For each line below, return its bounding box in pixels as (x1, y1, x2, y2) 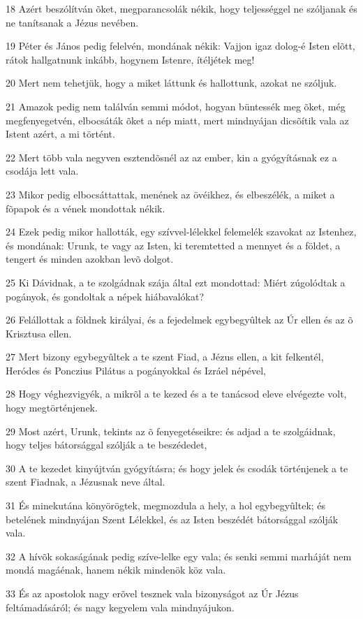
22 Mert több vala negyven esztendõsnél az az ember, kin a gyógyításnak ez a (6, 150, 337, 164)
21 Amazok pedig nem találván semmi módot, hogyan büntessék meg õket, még (6, 99, 346, 113)
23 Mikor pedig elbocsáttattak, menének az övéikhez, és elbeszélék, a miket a (6, 187, 335, 201)
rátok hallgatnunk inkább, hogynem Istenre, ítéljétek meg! (6, 52, 255, 66)
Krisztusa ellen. (6, 326, 72, 340)
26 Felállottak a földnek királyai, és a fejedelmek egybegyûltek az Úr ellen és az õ (6, 312, 353, 327)
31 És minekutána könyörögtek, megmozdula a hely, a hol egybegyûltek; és (6, 498, 326, 513)
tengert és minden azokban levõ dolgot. (6, 252, 174, 266)
